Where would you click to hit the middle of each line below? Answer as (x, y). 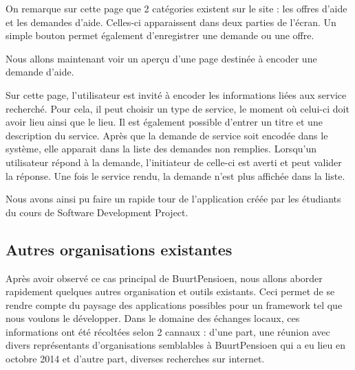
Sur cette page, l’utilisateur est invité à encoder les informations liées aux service (176, 94)
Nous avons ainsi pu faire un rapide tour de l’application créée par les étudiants (173, 199)
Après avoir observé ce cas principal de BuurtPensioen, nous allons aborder (164, 278)
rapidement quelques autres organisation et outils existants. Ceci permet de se (170, 291)
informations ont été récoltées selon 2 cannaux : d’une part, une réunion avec (168, 331)
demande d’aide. (40, 72)
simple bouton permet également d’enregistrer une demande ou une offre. (160, 35)
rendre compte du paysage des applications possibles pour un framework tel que (174, 304)
